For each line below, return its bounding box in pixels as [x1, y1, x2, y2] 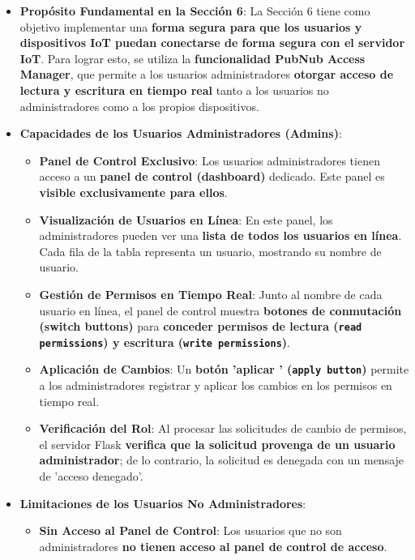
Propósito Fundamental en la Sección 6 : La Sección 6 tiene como [19, 2, 370, 19]
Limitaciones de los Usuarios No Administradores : [19, 494, 306, 511]
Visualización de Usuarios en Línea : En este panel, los [39, 211, 333, 228]
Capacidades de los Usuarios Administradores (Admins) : [19, 125, 342, 142]
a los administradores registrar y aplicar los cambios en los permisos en [39, 377, 392, 394]
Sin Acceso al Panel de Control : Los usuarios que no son [39, 522, 342, 539]
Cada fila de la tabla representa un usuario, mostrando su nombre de [39, 242, 382, 259]
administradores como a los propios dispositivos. [19, 97, 259, 114]
